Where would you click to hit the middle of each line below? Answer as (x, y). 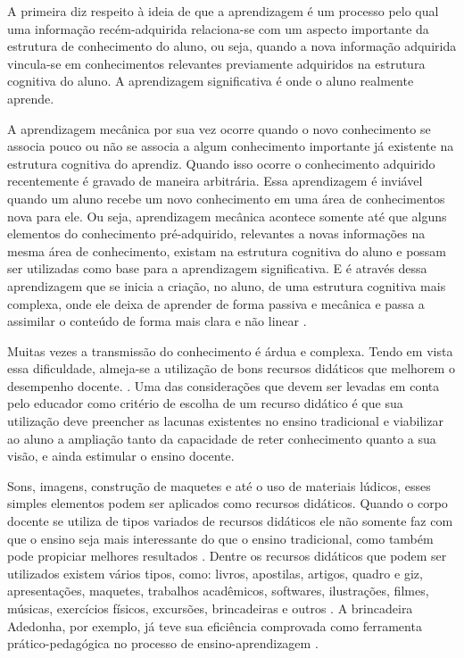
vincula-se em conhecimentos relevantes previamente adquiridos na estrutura (216, 63)
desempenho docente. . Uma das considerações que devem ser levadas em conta (224, 385)
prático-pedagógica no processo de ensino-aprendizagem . (163, 643)
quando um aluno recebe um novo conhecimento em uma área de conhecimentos (226, 198)
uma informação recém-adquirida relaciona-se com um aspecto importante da (218, 28)
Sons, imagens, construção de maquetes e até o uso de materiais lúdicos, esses (219, 485)
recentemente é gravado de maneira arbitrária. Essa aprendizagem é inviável (215, 181)
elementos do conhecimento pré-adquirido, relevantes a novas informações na (216, 233)
